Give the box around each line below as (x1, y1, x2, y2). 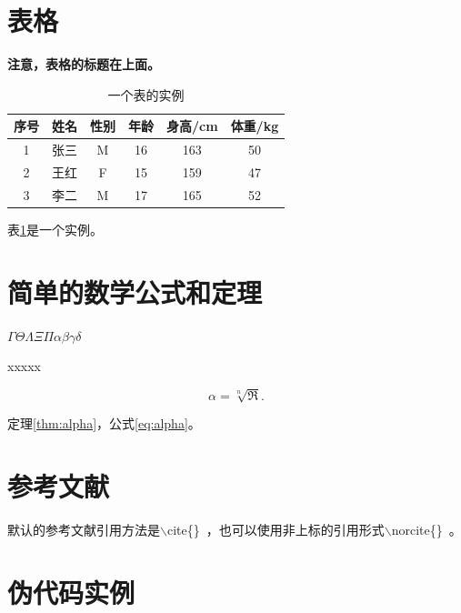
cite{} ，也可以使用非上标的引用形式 (166, 520, 385, 539)
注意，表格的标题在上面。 (7, 55, 160, 74)
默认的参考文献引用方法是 (7, 520, 160, 539)
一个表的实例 (107, 85, 185, 104)
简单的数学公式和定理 (7, 273, 263, 310)
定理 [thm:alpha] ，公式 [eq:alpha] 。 (7, 414, 201, 433)
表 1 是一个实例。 (7, 219, 103, 238)
